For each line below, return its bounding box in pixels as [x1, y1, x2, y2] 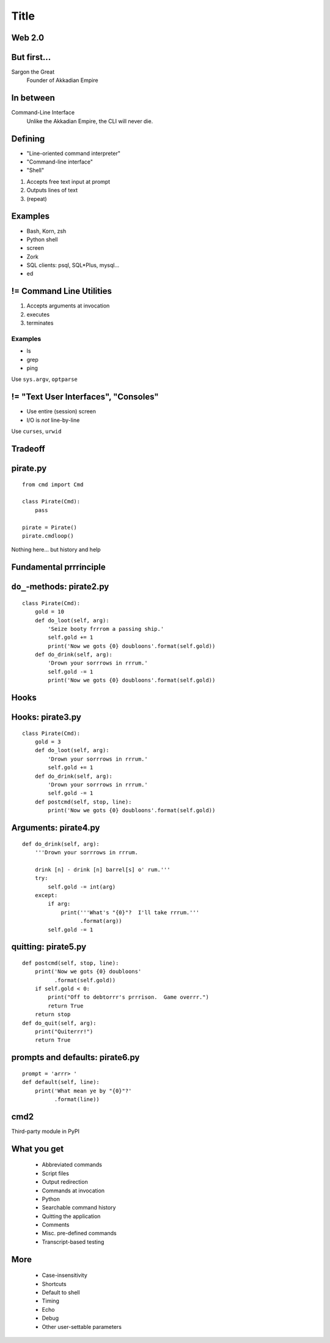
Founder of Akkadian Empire [26, 77, 98, 84]
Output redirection [42, 1178, 88, 1186]
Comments [42, 1221, 70, 1228]
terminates [26, 319, 54, 327]
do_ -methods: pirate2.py [11, 582, 109, 592]
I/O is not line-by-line [26, 416, 80, 424]
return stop [34, 1011, 71, 1018]
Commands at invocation [42, 1187, 105, 1194]
